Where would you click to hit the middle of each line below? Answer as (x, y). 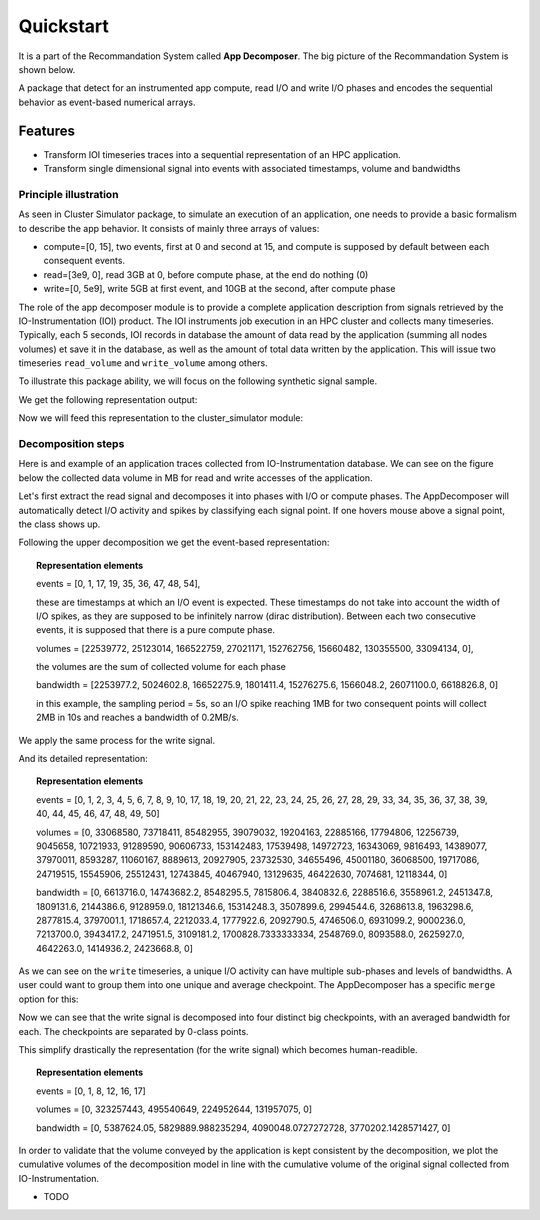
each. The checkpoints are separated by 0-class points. (133, 1031)
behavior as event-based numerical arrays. (107, 102)
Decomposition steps (71, 443)
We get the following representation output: (108, 399)
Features (46, 130)
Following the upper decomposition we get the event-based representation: (174, 542)
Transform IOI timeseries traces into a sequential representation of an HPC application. (222, 154)
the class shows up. (59, 524)
